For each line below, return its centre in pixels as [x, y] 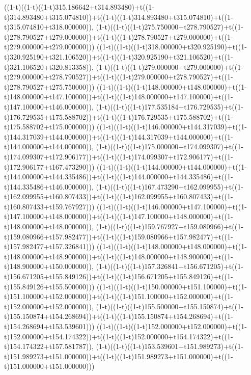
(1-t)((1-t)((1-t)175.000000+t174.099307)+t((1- [170, 146]
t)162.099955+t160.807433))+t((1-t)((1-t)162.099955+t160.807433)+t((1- [119, 196]
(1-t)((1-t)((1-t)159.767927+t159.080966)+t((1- [170, 226]
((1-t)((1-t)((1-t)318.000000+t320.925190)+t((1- [172, 47]
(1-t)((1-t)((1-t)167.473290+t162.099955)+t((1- [170, 186]
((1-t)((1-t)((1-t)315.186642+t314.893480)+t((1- [79, 7]
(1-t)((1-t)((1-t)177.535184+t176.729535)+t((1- [170, 106]
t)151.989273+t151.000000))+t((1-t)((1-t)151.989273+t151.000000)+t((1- [119, 356]
